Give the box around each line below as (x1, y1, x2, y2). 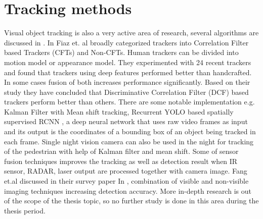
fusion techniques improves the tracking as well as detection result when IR (4, 155, 238, 166)
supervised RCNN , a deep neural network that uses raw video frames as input (4, 116, 248, 127)
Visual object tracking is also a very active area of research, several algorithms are (4, 27, 259, 38)
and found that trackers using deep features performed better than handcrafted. (4, 67, 252, 77)
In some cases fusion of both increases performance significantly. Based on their (4, 77, 250, 87)
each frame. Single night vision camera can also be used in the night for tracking (4, 136, 254, 146)
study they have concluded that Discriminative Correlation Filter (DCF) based (4, 86, 249, 97)
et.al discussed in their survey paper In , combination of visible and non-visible (4, 176, 249, 186)
